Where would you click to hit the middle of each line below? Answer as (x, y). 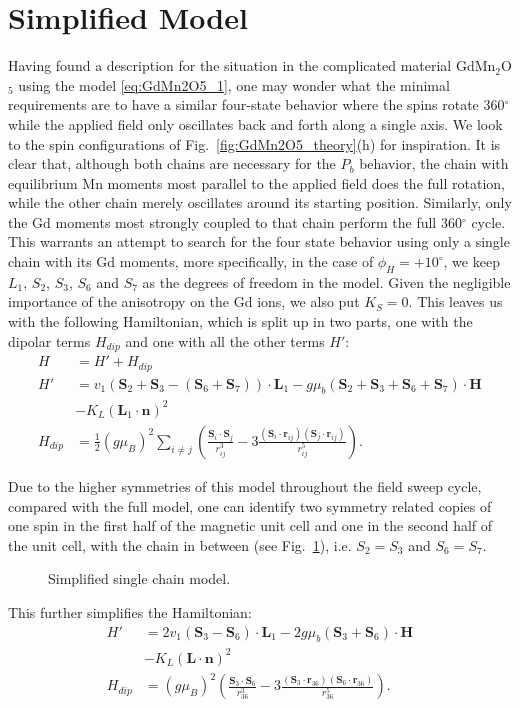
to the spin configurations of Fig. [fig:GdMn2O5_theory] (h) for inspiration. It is (254, 143)
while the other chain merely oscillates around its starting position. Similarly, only (260, 202)
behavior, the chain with (434, 163)
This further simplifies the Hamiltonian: (130, 611)
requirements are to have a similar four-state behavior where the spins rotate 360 (256, 104)
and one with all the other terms (225, 340)
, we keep (471, 261)
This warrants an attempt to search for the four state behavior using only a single (259, 241)
